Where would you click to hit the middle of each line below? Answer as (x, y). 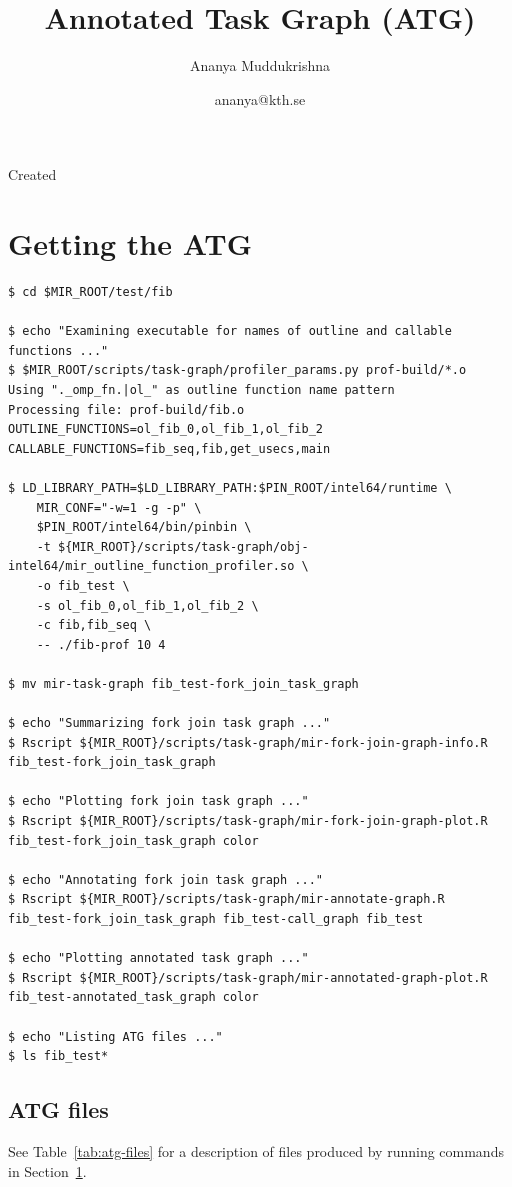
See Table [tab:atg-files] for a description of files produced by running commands (256, 1150)
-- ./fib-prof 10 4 (101, 644)
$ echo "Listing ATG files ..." (115, 1036)
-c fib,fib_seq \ (94, 625)
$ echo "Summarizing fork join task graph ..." (169, 723)
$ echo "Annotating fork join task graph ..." (165, 879)
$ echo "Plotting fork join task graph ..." (158, 801)
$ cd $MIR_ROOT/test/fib (90, 292)
